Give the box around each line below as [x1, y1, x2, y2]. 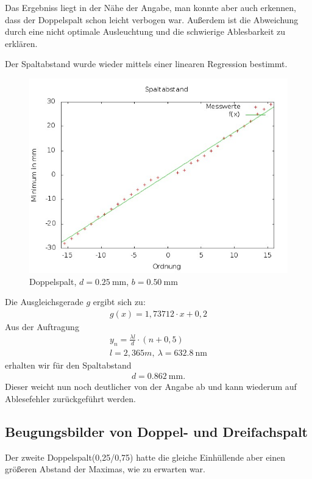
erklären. [5, 37, 38, 49]
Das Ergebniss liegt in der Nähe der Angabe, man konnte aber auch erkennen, [5, 1, 296, 13]
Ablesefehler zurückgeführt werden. [5, 392, 136, 405]
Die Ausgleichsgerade [5, 295, 83, 308]
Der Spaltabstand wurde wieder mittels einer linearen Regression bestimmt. [5, 57, 288, 70]
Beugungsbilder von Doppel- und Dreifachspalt [5, 422, 308, 441]
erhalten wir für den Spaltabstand [5, 358, 132, 371]
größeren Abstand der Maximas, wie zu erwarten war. [5, 463, 205, 475]
